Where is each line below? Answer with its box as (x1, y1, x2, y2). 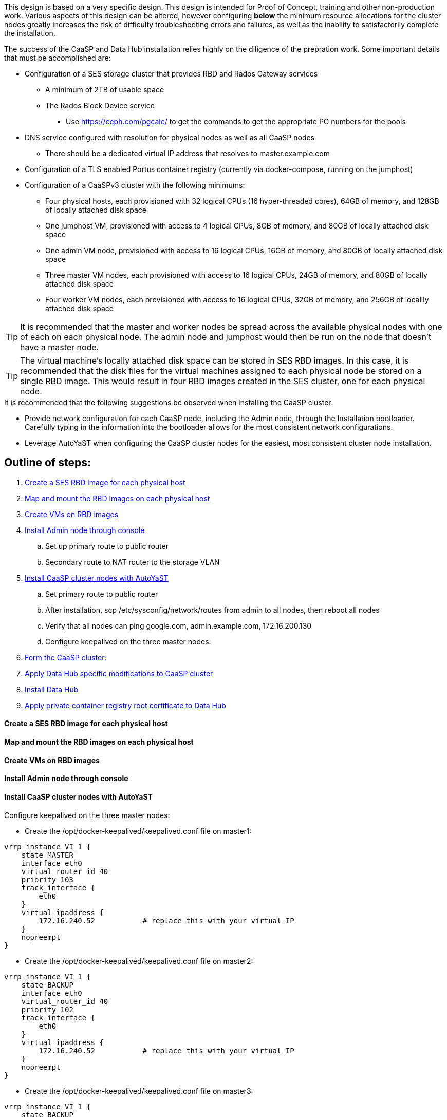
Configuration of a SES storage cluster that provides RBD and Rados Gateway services (25, 69, 318, 78)
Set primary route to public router (45, 589, 158, 598)
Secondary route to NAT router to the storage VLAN (45, 557, 220, 566)
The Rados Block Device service (45, 101, 155, 110)
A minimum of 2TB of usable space (45, 85, 164, 94)
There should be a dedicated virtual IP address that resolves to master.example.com (45, 149, 330, 158)
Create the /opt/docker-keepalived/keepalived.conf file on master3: (25, 1086, 253, 1095)
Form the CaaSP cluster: (25, 653, 107, 662)
